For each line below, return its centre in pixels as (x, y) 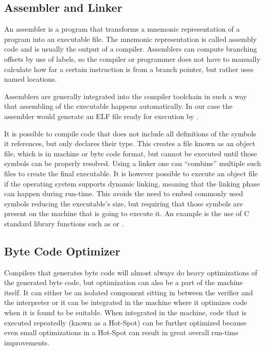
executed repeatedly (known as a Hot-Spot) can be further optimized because (125, 322)
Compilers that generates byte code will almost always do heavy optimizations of (131, 272)
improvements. (27, 342)
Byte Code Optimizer (62, 251)
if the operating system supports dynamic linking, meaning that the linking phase (132, 183)
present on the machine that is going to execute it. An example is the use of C (127, 213)
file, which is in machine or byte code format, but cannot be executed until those (131, 153)
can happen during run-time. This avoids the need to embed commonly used (124, 193)
